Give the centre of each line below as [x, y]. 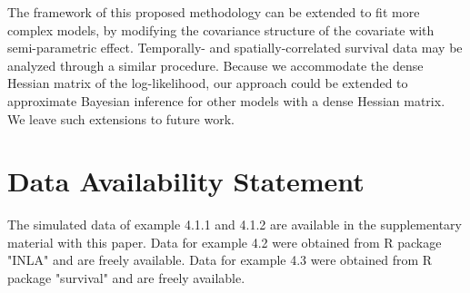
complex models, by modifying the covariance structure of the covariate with [221, 29]
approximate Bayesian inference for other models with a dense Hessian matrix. [226, 100]
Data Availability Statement [186, 181]
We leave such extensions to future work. [121, 118]
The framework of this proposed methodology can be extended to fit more [214, 12]
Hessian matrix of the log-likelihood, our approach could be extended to [208, 83]
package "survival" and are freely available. [126, 278]
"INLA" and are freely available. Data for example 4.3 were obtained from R [220, 260]
